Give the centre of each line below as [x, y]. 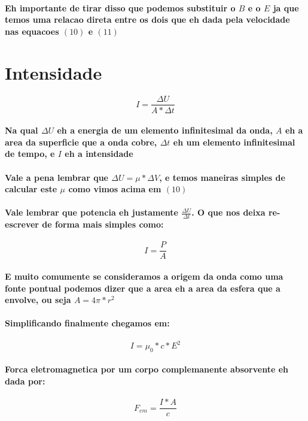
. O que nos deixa [228, 212]
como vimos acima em [115, 189]
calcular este [31, 189]
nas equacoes [32, 31]
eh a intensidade [99, 154]
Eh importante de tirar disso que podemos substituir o [120, 7]
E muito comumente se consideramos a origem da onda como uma [144, 276]
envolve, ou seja [38, 300]
